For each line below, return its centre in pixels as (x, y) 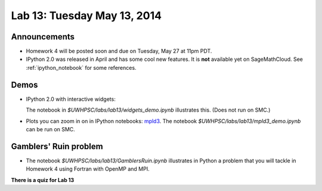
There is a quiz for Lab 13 (43, 180)
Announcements (43, 37)
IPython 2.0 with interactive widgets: (71, 99)
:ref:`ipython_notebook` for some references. (81, 67)
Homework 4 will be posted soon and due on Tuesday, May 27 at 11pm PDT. (119, 51)
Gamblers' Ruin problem (57, 146)
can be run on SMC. (51, 129)
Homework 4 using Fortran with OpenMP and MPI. (88, 169)
